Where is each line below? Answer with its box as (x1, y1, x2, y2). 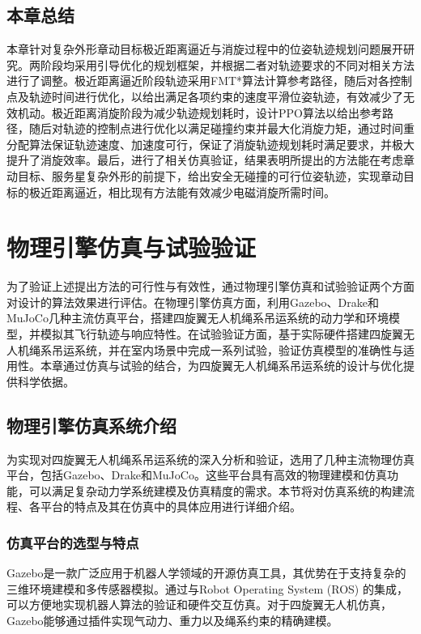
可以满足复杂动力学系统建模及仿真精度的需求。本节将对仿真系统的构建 (28, 482, 403, 499)
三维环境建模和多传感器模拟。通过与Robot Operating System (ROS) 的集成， (6, 580, 408, 597)
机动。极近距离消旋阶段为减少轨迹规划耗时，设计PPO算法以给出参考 (17, 104, 382, 121)
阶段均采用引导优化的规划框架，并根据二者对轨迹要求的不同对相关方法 (40, 56, 415, 73)
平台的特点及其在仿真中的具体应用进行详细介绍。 (40, 498, 301, 515)
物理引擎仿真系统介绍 (6, 412, 176, 437)
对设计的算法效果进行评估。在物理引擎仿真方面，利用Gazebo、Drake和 (6, 293, 379, 310)
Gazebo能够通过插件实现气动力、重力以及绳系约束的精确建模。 (6, 612, 338, 628)
